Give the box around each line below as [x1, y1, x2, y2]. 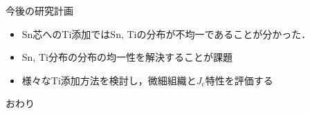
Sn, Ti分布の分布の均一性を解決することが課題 [21, 50, 232, 64]
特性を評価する [205, 73, 273, 87]
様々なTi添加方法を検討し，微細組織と [21, 73, 197, 87]
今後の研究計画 [6, 3, 73, 17]
